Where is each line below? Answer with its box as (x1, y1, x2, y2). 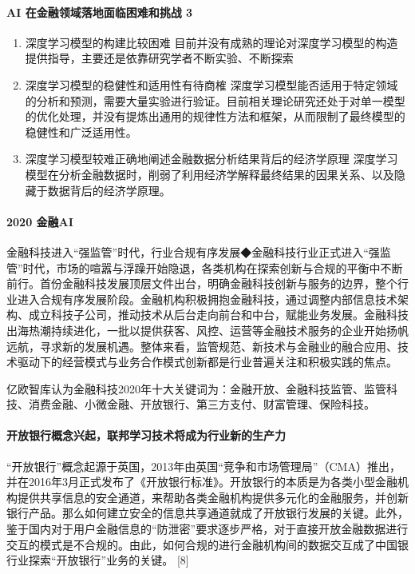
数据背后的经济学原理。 (47, 181, 171, 198)
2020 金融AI (6, 213, 73, 229)
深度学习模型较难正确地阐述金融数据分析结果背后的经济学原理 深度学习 (25, 150, 398, 167)
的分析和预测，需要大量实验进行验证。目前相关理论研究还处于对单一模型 (25, 92, 405, 109)
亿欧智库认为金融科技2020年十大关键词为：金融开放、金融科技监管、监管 (6, 380, 386, 397)
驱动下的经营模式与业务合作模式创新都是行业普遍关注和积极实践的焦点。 (17, 353, 397, 370)
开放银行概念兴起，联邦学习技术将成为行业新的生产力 (6, 427, 286, 444)
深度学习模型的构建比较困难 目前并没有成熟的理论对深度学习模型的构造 (25, 34, 398, 50)
